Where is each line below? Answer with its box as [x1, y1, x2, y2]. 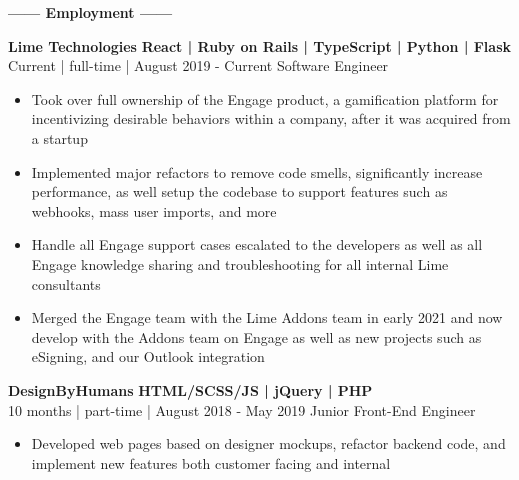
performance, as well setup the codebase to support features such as [31, 181, 448, 202]
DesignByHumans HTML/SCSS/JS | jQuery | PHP [8, 379, 373, 400]
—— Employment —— [8, 2, 173, 22]
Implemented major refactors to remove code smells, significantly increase [31, 161, 483, 182]
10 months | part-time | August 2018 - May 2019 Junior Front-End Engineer [8, 399, 476, 420]
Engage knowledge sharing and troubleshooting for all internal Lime [31, 253, 449, 274]
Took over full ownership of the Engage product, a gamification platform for [31, 88, 499, 109]
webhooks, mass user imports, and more [31, 200, 277, 221]
